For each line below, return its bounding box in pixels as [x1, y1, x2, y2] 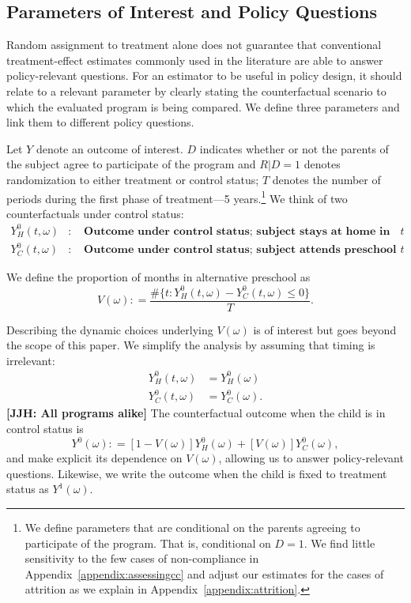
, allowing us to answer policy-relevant [218, 450, 404, 466]
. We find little [304, 534, 375, 551]
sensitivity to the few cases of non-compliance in [25, 550, 259, 567]
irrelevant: [6, 352, 55, 368]
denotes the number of [272, 171, 381, 187]
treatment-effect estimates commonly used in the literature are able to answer [6, 51, 383, 68]
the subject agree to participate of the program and [6, 156, 256, 172]
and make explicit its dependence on [6, 450, 183, 466]
